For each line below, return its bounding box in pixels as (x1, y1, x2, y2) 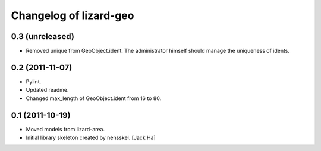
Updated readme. (26, 86, 69, 94)
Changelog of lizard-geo (11, 9, 134, 22)
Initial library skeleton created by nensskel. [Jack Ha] (26, 134, 156, 142)
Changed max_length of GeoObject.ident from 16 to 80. (26, 95, 162, 102)
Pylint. (26, 78, 42, 85)
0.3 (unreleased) (11, 31, 74, 41)
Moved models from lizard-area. (26, 126, 105, 133)
